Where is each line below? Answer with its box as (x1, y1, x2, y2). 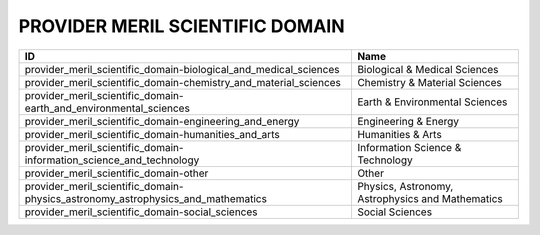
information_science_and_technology (24, 153, 200, 167)
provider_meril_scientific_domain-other (24, 166, 209, 180)
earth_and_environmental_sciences (24, 101, 190, 115)
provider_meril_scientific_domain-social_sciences (24, 205, 259, 219)
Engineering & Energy (356, 114, 460, 128)
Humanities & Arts (356, 127, 442, 141)
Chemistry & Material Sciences (356, 75, 502, 89)
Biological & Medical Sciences (356, 62, 499, 76)
